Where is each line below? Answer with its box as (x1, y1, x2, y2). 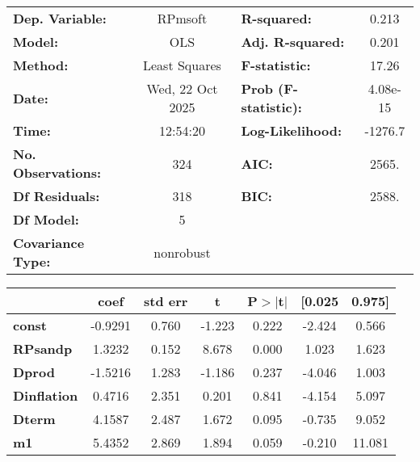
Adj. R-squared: (241, 32, 345, 51)
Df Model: (13, 210, 79, 229)
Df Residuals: (13, 187, 100, 205)
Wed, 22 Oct (146, 79, 218, 98)
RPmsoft (157, 9, 208, 27)
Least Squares (143, 56, 221, 74)
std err (144, 292, 188, 310)
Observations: (13, 163, 102, 182)
